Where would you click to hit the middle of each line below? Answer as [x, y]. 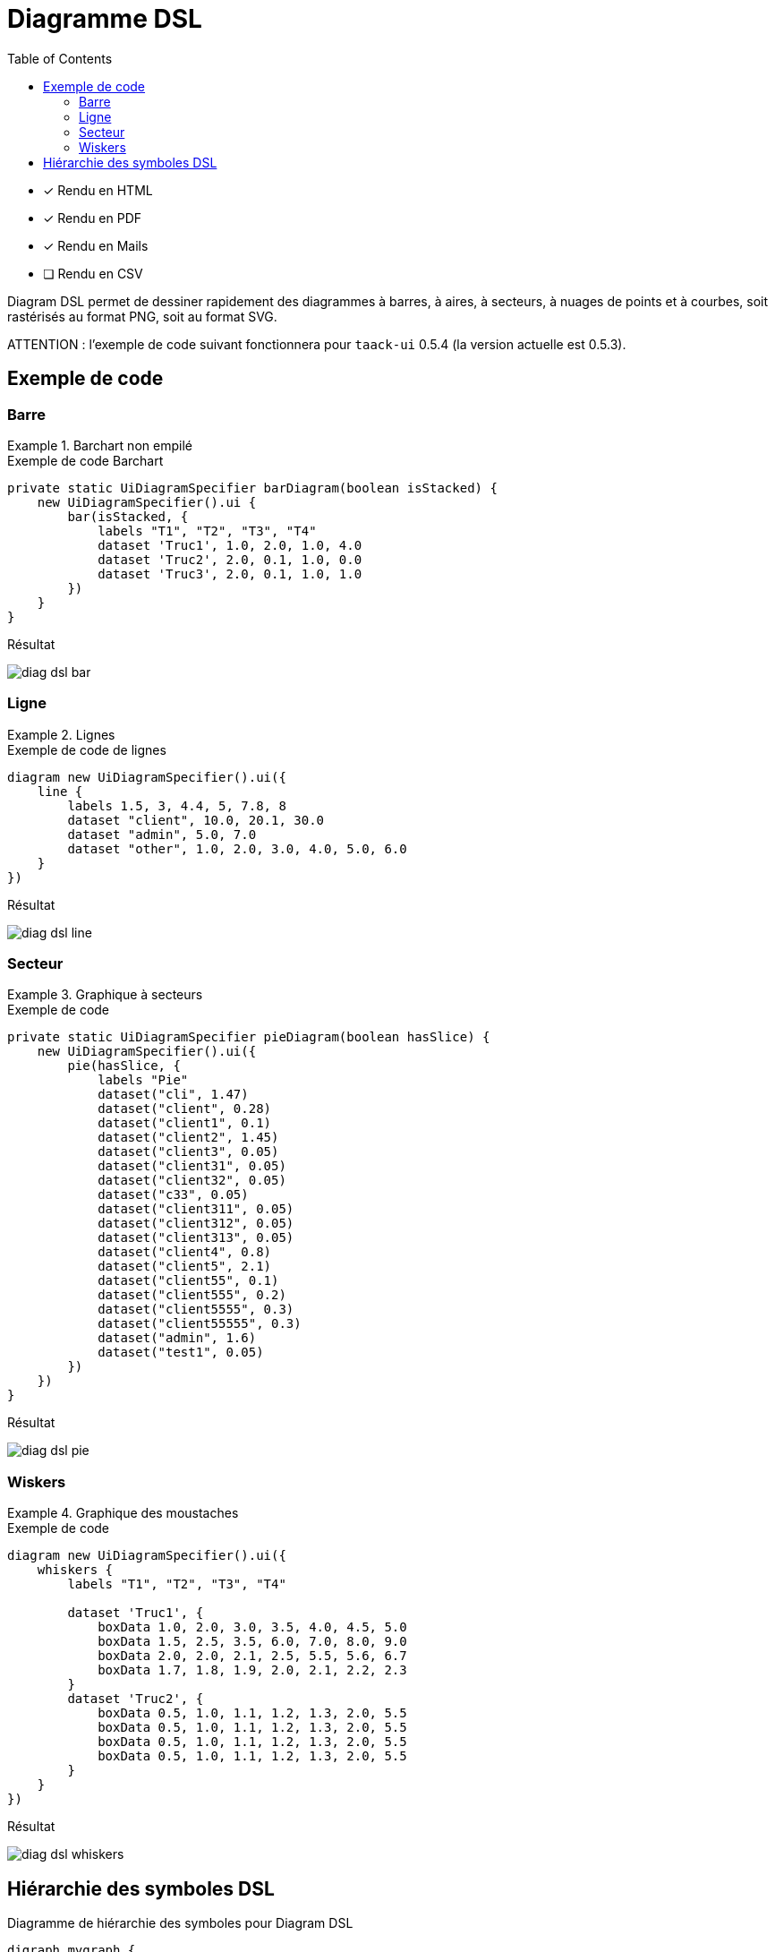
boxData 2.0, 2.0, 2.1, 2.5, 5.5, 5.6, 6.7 [252, 1656]
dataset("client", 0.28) [185, 1109]
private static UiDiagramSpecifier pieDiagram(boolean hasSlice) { [249, 1037]
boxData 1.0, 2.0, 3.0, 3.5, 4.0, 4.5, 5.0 [252, 1627]
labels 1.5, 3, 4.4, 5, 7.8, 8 [177, 805]
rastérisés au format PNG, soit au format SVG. [142, 316]
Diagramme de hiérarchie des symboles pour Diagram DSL [180, 1923]
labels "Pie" [143, 1080]
